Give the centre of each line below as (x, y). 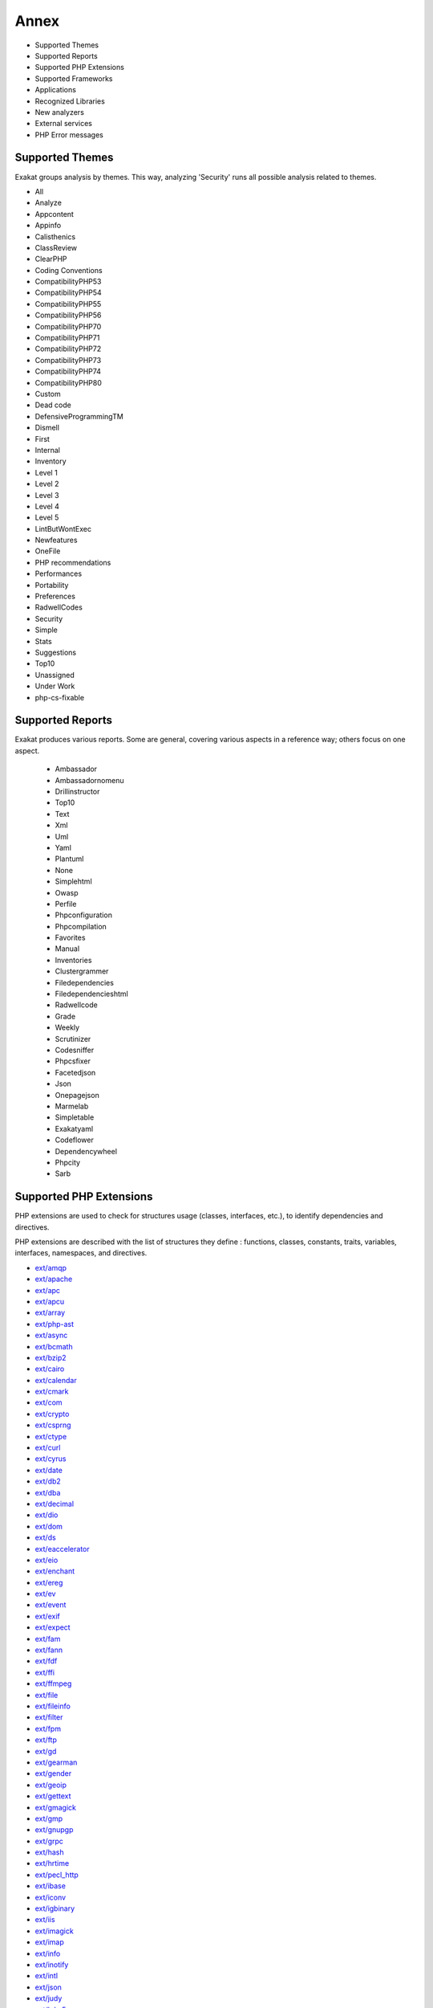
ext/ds (45, 1537)
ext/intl (47, 1976)
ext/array (50, 1312)
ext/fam (48, 1639)
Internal (47, 450)
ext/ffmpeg (53, 1684)
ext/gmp (49, 1818)
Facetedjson (75, 1072)
